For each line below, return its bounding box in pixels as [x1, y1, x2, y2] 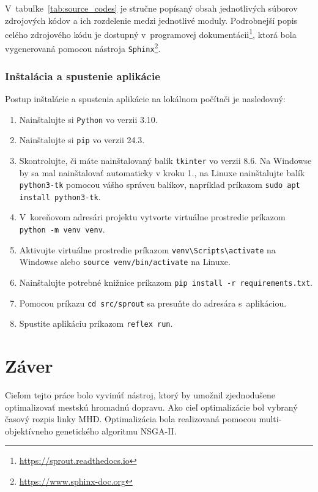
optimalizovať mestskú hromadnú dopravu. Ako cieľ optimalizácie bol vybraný [5, 400, 298, 413]
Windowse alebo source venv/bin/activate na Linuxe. [19, 255, 231, 268]
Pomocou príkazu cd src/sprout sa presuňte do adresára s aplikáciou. [19, 296, 287, 309]
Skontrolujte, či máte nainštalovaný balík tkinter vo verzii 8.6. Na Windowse [19, 154, 312, 166]
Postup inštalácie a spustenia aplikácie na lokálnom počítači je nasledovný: [5, 92, 286, 105]
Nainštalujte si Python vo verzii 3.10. [19, 113, 158, 125]
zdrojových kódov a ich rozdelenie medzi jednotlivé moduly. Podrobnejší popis [5, 13, 298, 26]
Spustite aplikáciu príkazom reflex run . [19, 317, 173, 330]
